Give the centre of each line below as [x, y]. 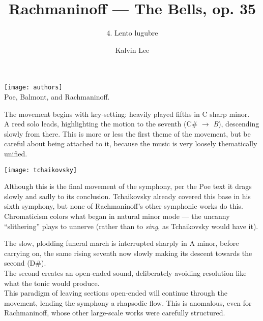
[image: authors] [33, 88]
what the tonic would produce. [52, 283]
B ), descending [236, 124]
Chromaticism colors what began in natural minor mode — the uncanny [117, 216]
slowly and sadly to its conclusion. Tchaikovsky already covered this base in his [127, 196]
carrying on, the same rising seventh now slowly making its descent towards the [128, 253]
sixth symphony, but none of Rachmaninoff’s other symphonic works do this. [124, 206]
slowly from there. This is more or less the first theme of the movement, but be [127, 133]
